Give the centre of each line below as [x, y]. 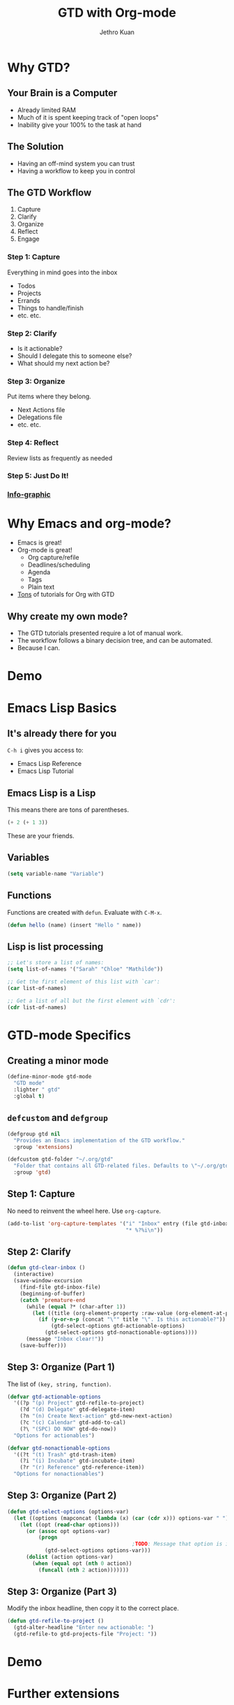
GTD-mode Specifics [69, 1035]
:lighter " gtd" [37, 1090]
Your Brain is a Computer [62, 93]
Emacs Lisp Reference [49, 764]
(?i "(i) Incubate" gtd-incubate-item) [78, 1461]
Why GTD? [39, 67]
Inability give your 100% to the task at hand [79, 125]
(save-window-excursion [48, 1281]
